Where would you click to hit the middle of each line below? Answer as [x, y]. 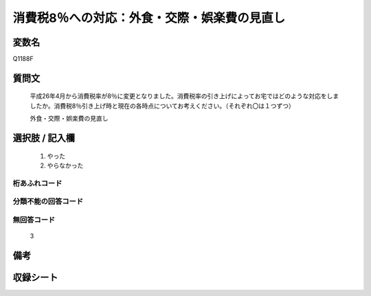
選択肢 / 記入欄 [44, 138]
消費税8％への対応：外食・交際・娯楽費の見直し [149, 18]
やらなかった [65, 166]
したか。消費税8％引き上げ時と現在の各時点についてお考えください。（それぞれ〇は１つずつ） [162, 106]
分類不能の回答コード [48, 201]
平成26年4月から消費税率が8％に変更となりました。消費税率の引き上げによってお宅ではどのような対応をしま [184, 96]
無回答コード [34, 220]
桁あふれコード [37, 183]
